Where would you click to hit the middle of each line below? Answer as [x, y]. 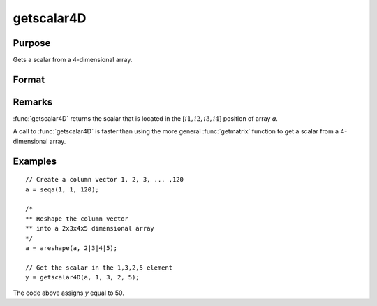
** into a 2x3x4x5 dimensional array [90, 228]
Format [29, 79]
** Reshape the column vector [77, 219]
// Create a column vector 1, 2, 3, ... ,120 [105, 180]
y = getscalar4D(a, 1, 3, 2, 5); [82, 277]
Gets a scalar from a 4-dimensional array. [73, 60]
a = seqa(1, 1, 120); [62, 189]
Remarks [33, 102]
